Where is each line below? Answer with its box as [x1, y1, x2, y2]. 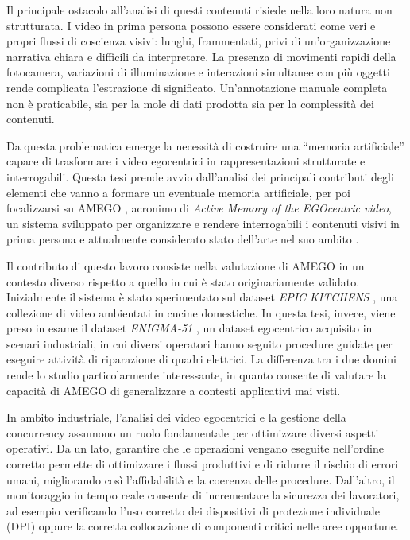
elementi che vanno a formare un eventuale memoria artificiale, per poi [6, 184, 351, 200]
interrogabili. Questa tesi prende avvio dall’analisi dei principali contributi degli [6, 168, 394, 185]
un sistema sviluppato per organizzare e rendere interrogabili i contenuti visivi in [6, 215, 400, 231]
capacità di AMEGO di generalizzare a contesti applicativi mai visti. [6, 382, 341, 398]
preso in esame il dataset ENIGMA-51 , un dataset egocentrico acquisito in [6, 320, 373, 336]
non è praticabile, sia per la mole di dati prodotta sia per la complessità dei [6, 95, 374, 111]
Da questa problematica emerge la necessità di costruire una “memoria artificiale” [6, 137, 404, 153]
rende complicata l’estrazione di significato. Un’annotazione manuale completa [6, 79, 388, 95]
